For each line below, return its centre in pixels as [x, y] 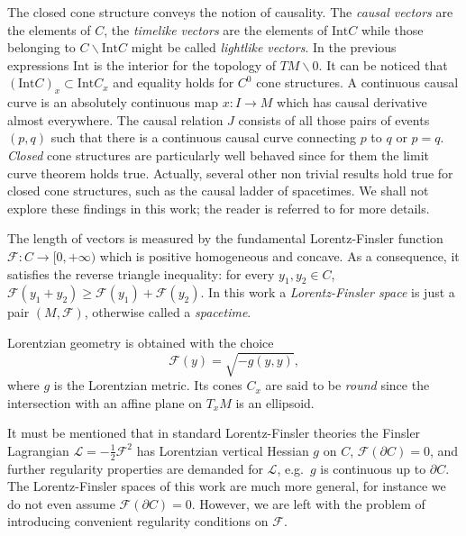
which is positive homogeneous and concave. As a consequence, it [279, 255]
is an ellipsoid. [275, 402]
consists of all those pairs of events [334, 119]
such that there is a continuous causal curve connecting [203, 137]
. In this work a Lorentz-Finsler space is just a [328, 292]
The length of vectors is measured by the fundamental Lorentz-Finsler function [225, 238]
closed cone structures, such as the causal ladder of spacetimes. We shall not [218, 191]
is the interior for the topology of [184, 64]
